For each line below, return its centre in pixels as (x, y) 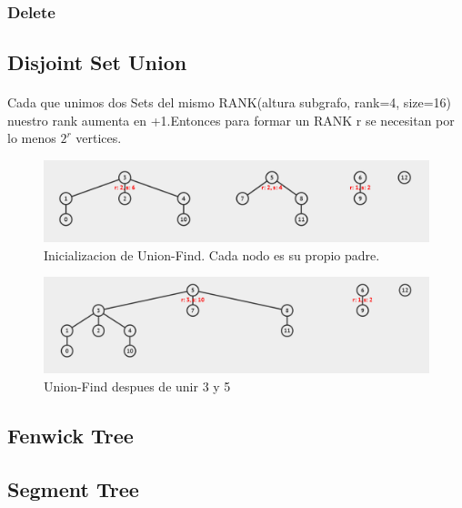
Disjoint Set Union (97, 62)
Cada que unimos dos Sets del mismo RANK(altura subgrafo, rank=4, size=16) (230, 102)
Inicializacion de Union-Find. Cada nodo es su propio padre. (212, 254)
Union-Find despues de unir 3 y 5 (137, 386)
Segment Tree (73, 488)
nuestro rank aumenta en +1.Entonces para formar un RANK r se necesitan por (231, 120)
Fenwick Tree (70, 436)
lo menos (32, 138)
